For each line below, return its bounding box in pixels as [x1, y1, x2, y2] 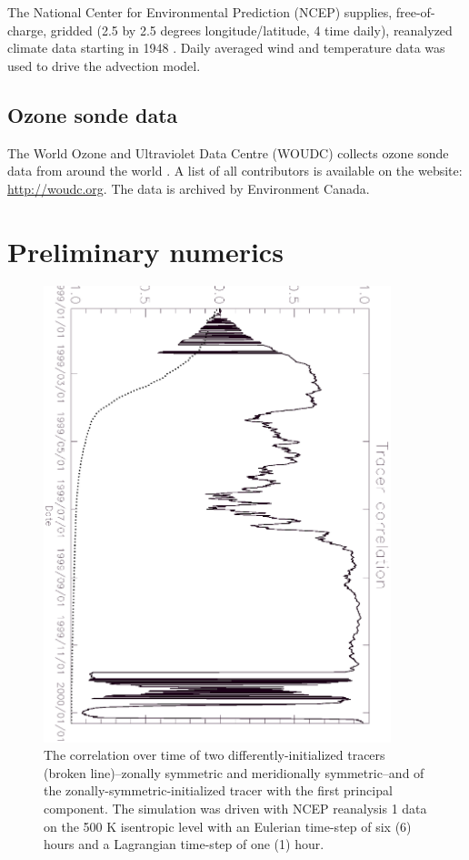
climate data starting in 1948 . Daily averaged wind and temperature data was [7, 38, 445, 57]
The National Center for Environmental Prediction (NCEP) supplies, [7, 3, 393, 21]
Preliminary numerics [7, 232, 284, 269]
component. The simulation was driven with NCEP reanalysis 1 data [44, 798, 427, 817]
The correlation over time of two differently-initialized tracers [44, 745, 385, 764]
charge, [7, 20, 47, 39]
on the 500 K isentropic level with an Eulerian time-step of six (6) [44, 816, 412, 835]
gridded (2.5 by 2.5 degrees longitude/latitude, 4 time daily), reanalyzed [50, 20, 453, 39]
